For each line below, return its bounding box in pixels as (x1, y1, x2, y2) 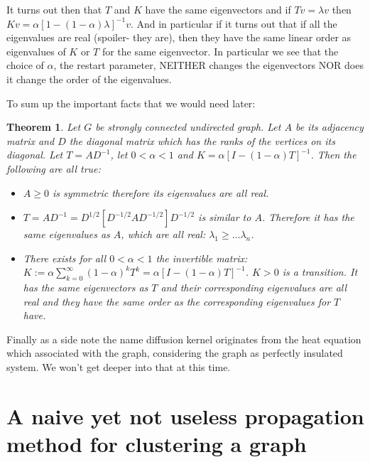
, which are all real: (121, 227, 206, 242)
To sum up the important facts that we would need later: (6, 95, 256, 110)
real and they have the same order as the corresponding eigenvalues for (23, 294, 331, 308)
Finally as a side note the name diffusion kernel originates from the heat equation (6, 331, 361, 346)
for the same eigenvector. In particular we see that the (102, 43, 339, 58)
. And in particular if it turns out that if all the (130, 16, 337, 31)
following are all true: (6, 161, 101, 176)
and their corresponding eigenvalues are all (160, 280, 347, 295)
